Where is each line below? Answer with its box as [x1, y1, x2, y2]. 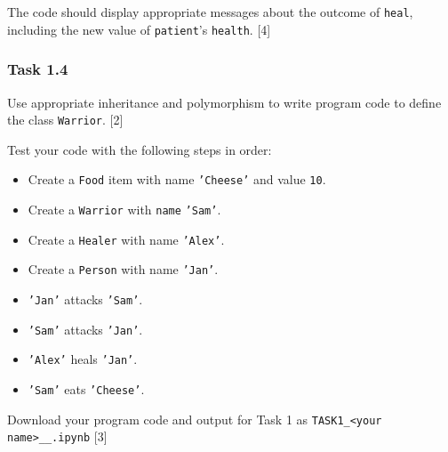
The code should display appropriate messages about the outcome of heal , [7, 3, 413, 20]
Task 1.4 [7, 58, 68, 80]
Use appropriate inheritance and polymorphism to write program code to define [7, 93, 442, 111]
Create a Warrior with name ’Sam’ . [28, 200, 221, 219]
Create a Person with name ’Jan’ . [28, 260, 219, 278]
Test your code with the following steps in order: [7, 140, 272, 158]
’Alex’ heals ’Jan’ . [28, 350, 138, 368]
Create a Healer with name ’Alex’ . [28, 230, 225, 248]
